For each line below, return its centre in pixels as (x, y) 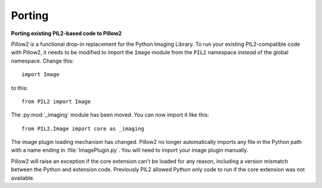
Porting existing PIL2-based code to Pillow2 (66, 33)
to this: (19, 88)
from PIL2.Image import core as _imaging (83, 129)
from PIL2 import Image (56, 101)
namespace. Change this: (42, 61)
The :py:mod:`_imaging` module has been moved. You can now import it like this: (110, 115)
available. (23, 178)
